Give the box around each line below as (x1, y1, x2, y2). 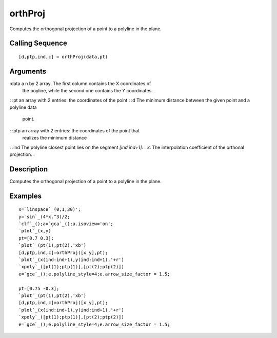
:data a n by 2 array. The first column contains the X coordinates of (9, 80, 151, 87)
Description (9, 165, 48, 173)
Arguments (9, 67, 47, 75)
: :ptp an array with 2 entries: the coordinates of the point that (9, 127, 140, 133)
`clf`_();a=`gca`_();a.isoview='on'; (18, 221, 114, 227)
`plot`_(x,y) (18, 228, 51, 234)
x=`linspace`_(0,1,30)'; (18, 207, 81, 212)
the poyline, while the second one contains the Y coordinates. (22, 88, 153, 94)
